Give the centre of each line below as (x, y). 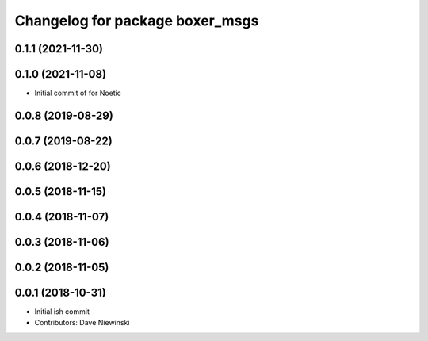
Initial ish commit (62, 312)
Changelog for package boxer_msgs (137, 21)
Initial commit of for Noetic (78, 93)
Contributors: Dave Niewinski (82, 323)
